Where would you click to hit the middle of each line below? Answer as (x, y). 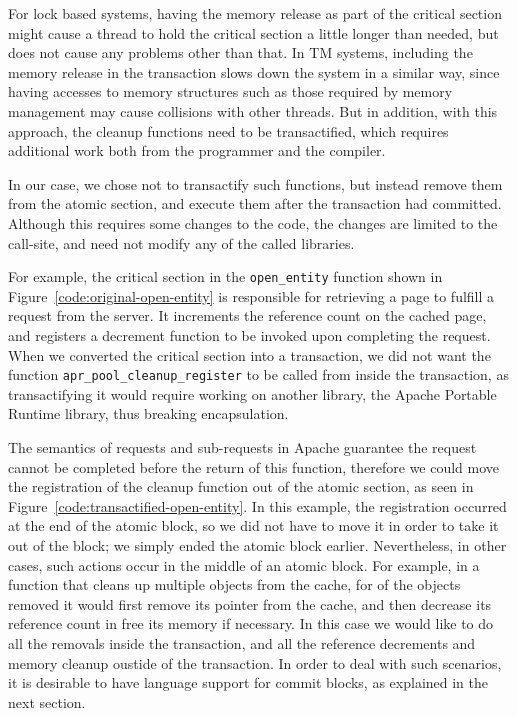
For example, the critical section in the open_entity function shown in (225, 276)
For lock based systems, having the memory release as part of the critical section (255, 13)
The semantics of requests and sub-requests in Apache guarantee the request (242, 447)
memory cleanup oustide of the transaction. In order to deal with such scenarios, (255, 662)
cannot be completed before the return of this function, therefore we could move (254, 466)
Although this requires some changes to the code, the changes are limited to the (253, 222)
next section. (47, 701)
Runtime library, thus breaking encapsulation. (148, 413)
